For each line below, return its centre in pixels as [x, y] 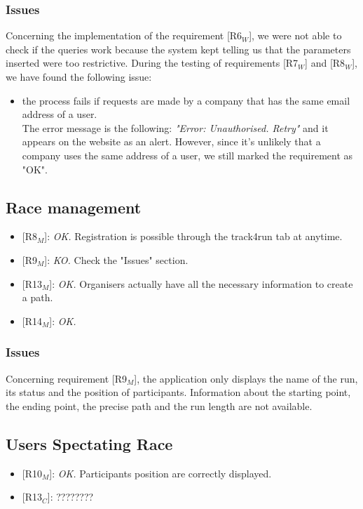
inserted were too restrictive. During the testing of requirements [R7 [152, 63]
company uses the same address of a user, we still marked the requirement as [187, 155]
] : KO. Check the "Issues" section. [116, 259]
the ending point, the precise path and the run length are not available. [159, 405]
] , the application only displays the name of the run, [246, 378]
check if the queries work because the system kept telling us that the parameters [178, 49]
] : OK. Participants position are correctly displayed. [160, 473]
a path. [37, 297]
